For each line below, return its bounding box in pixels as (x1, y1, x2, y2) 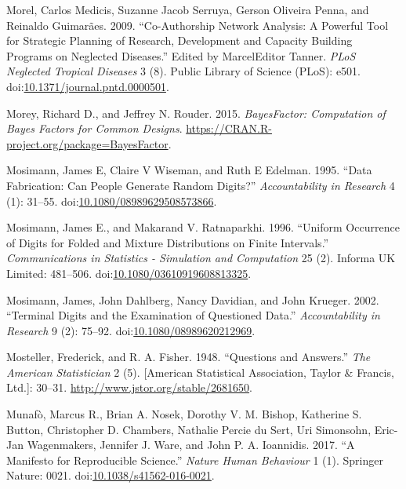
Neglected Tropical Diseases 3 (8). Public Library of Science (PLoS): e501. (6, 63, 361, 79)
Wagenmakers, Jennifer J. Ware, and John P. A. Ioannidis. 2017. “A (27, 436, 355, 453)
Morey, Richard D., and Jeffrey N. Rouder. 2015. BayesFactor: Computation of (6, 104, 386, 121)
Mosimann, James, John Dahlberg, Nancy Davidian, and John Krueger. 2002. (6, 291, 379, 308)
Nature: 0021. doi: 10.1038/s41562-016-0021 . (6, 467, 215, 484)
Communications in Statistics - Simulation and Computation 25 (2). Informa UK (6, 250, 396, 266)
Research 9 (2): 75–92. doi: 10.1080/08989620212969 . (6, 322, 256, 338)
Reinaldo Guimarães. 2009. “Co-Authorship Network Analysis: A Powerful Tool (6, 16, 389, 33)
